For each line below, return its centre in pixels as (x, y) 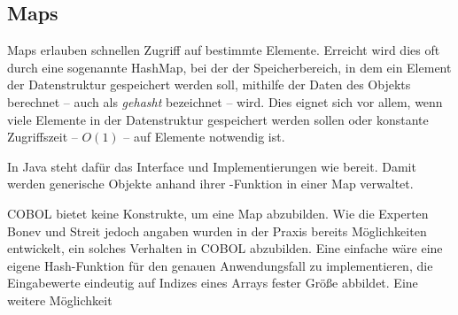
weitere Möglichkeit (60, 300)
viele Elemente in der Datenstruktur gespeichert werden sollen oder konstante (218, 119)
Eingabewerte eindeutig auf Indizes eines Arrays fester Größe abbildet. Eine (213, 283)
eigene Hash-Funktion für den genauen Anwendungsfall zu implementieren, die (220, 265)
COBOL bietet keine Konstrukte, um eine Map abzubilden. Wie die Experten (218, 213)
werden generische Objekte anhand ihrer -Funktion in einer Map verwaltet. (210, 184)
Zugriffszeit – (43, 137)
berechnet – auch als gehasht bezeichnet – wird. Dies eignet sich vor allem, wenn (225, 101)
